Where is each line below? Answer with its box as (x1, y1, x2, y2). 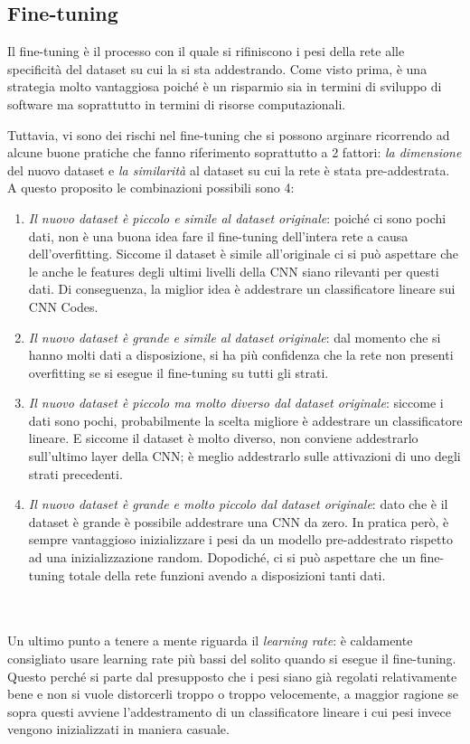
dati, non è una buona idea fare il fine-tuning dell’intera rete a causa (28, 226, 409, 245)
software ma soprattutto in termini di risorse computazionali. (7, 94, 346, 113)
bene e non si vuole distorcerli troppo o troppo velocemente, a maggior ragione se (7, 684, 458, 703)
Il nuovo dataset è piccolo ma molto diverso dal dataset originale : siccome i (28, 393, 444, 412)
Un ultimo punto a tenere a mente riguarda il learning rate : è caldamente (7, 631, 413, 650)
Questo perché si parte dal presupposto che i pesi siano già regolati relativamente (7, 666, 457, 685)
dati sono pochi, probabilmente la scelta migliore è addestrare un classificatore (28, 410, 463, 429)
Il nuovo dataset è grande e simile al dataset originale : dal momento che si (28, 327, 441, 346)
